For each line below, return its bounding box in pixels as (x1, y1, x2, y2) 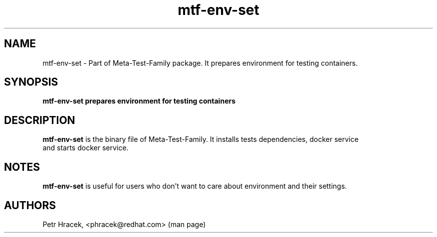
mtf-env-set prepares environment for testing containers (42, 97, 236, 106)
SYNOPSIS (4, 76, 58, 89)
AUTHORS (4, 199, 56, 212)
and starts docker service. (42, 143, 129, 152)
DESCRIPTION (4, 114, 75, 126)
